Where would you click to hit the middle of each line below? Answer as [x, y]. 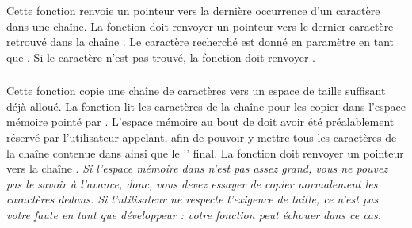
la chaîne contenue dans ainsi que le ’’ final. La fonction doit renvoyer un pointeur [205, 152]
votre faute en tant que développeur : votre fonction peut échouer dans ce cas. [194, 214]
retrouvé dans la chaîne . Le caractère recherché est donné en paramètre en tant [200, 42]
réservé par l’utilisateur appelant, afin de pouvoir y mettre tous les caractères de [202, 137]
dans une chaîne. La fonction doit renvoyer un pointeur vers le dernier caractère [200, 26]
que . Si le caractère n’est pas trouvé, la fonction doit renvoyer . [161, 57]
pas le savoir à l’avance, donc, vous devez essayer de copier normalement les [192, 183]
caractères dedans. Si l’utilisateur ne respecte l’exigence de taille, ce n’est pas [193, 199]
